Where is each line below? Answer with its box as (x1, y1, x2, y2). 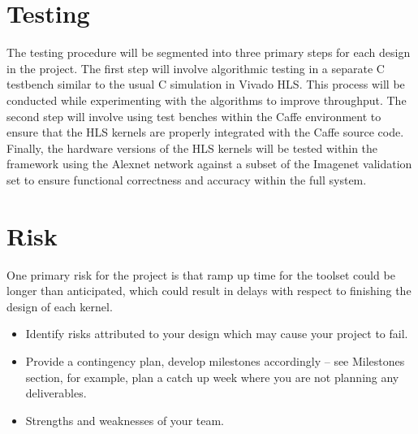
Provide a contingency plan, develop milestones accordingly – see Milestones (25, 352, 405, 369)
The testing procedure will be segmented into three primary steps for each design (6, 44, 411, 61)
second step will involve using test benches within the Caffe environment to (6, 107, 381, 124)
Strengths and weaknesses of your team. (25, 411, 224, 428)
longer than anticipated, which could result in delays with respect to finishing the (6, 282, 412, 299)
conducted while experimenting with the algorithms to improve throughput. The (6, 91, 407, 108)
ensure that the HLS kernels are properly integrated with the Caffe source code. (6, 124, 404, 141)
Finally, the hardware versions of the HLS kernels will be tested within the (6, 139, 378, 156)
